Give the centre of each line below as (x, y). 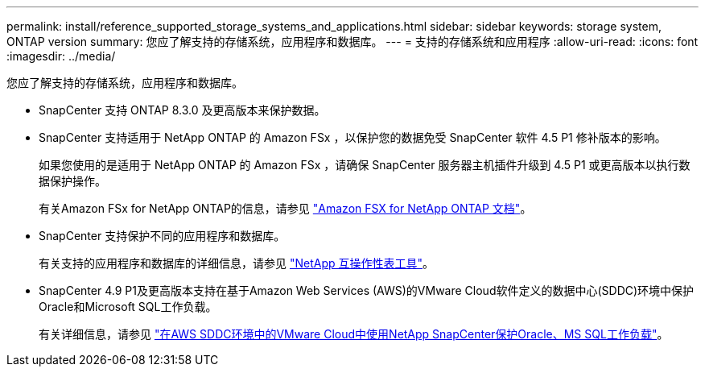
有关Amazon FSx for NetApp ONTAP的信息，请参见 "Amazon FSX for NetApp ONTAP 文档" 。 (285, 208)
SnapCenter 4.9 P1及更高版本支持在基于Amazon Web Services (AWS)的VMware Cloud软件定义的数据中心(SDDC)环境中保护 (367, 290)
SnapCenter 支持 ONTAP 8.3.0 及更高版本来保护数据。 (182, 110)
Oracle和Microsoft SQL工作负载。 (128, 307)
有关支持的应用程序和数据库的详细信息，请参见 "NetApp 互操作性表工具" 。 (237, 263)
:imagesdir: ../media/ (61, 56)
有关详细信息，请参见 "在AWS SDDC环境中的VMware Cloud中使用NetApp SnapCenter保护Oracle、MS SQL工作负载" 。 (354, 334)
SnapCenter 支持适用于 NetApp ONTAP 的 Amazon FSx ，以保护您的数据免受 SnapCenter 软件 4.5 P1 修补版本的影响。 (352, 137)
